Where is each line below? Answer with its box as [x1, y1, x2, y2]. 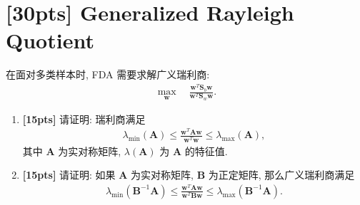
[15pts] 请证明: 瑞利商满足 [22, 111, 146, 126]
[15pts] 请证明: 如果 [22, 167, 116, 182]
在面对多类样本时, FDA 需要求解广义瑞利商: [6, 67, 210, 82]
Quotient [6, 26, 94, 55]
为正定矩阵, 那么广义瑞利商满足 [208, 167, 355, 182]
